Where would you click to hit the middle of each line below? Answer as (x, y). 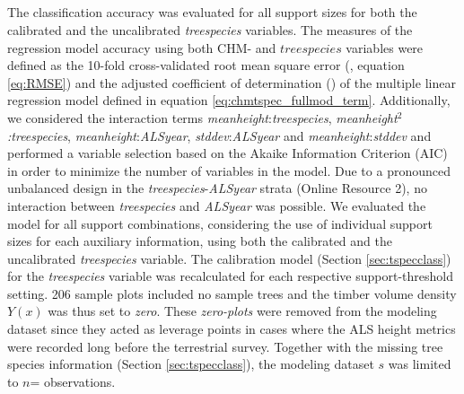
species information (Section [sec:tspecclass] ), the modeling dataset (191, 364)
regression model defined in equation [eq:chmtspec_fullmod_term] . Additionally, (229, 100)
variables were (385, 47)
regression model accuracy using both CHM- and (142, 47)
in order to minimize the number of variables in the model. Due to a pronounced (229, 170)
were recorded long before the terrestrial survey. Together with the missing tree (225, 346)
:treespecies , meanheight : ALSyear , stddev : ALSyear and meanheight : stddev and (219, 135)
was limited (420, 364)
